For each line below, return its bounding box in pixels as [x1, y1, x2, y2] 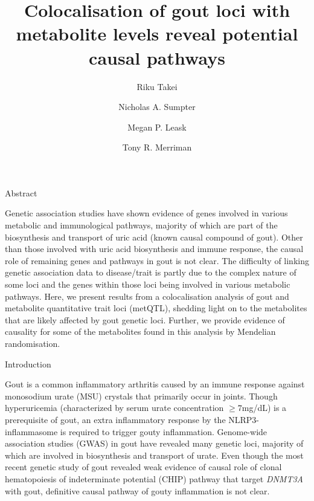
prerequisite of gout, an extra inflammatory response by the [5, 413, 226, 425]
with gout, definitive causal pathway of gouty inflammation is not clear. [5, 484, 270, 497]
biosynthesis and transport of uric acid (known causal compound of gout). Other [5, 230, 303, 243]
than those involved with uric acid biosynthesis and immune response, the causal [5, 242, 304, 255]
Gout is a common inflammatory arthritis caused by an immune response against [5, 378, 305, 390]
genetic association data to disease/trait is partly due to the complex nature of [5, 266, 296, 279]
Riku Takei [136, 80, 178, 92]
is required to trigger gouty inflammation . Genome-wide [60, 425, 268, 438]
